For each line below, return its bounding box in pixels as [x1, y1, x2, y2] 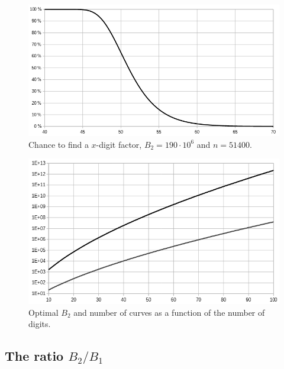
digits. [28, 318, 51, 330]
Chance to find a [28, 138, 89, 150]
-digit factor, [96, 138, 142, 150]
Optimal [28, 306, 59, 318]
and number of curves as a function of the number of [73, 306, 265, 318]
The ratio [5, 347, 64, 365]
